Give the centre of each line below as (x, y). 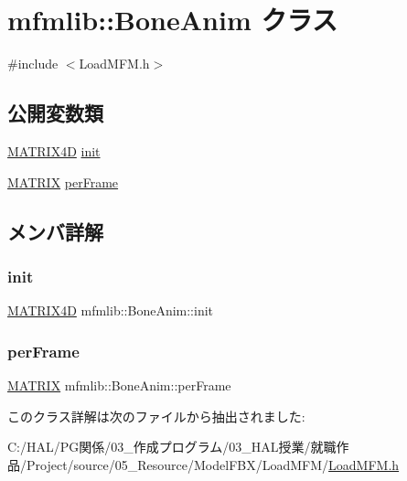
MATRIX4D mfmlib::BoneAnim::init (111, 310)
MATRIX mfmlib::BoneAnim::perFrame (119, 385)
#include (33, 64)
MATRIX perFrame (63, 182)
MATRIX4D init (54, 150)
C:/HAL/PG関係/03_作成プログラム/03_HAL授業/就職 (172, 447)
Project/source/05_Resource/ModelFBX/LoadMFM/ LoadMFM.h (213, 464)
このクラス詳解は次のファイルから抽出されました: (156, 416)
